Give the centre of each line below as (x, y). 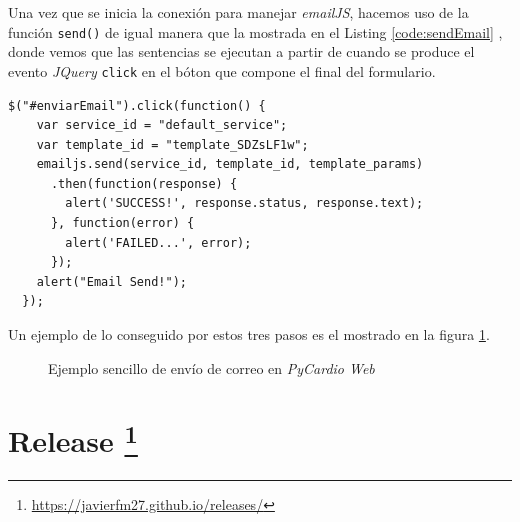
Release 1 (73, 438)
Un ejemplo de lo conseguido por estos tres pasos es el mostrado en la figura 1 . (249, 334)
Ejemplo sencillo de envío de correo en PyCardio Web (211, 367)
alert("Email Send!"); (111, 281)
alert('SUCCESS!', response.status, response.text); (244, 203)
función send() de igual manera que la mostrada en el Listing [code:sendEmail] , (255, 31)
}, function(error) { (122, 223)
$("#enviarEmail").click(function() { (137, 105)
